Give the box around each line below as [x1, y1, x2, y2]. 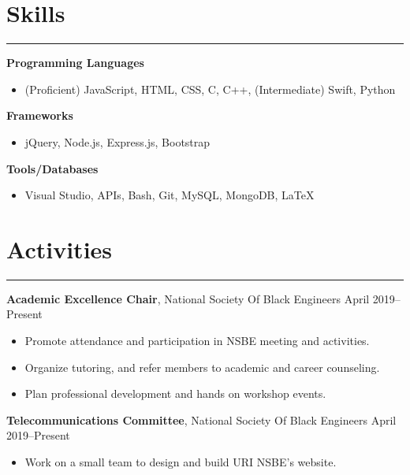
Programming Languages [6, 54, 144, 71]
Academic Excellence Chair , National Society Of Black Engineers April [6, 290, 370, 306]
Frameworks [6, 107, 73, 124]
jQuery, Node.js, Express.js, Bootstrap [24, 133, 211, 150]
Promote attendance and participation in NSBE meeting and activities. [24, 332, 370, 348]
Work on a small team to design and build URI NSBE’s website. [24, 453, 337, 469]
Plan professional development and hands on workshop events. [24, 385, 326, 402]
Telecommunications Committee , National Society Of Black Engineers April [6, 411, 397, 428]
